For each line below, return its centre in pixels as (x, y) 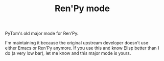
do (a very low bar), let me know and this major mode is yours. (68, 53)
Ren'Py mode (82, 9)
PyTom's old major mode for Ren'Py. (42, 33)
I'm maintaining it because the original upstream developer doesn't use (77, 43)
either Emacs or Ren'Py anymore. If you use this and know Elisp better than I (82, 48)
